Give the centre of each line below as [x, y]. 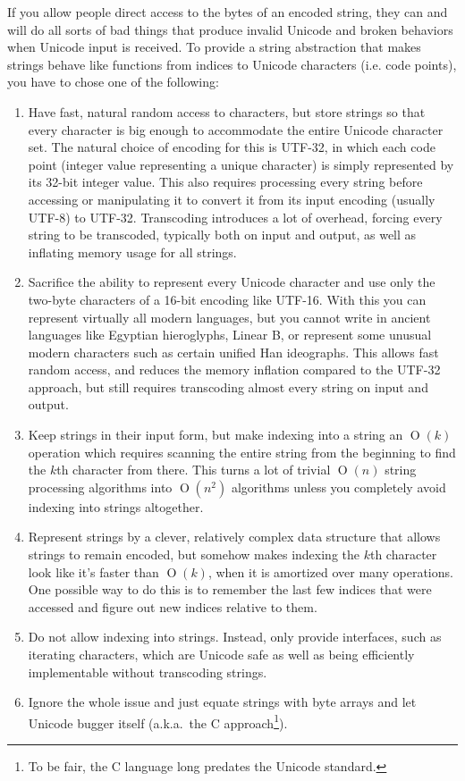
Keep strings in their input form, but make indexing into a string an [216, 435]
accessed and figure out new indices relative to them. [173, 606]
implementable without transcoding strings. [148, 672]
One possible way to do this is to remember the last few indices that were [230, 589]
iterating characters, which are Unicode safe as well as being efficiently [221, 654]
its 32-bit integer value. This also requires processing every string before [225, 182]
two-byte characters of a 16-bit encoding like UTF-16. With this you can [227, 299]
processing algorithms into [100, 487]
